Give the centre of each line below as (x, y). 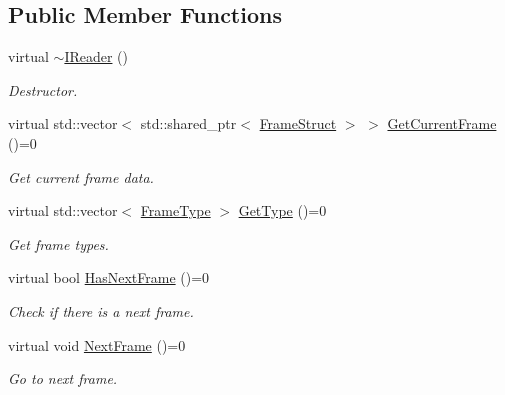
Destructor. (43, 89)
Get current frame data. (81, 176)
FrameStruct (298, 123)
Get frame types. (58, 243)
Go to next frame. (63, 378)
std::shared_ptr (188, 123)
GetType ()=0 (282, 210)
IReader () (96, 56)
